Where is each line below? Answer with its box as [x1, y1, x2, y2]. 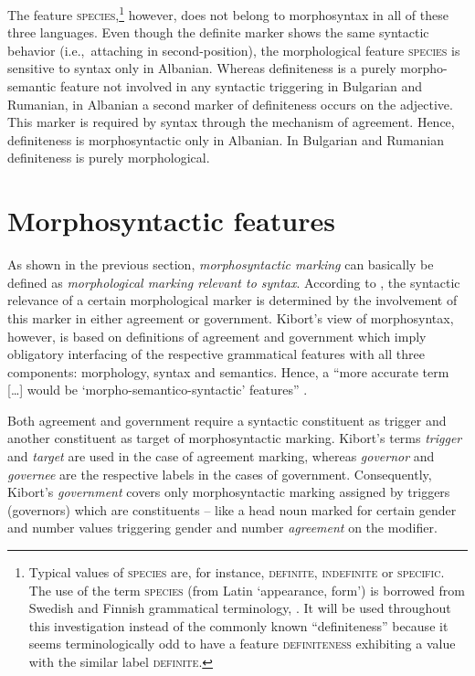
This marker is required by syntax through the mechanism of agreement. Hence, [7, 112, 455, 132]
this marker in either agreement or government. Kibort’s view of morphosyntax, [7, 308, 454, 327]
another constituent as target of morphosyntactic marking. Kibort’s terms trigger [7, 428, 462, 448]
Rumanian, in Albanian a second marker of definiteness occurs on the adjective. [7, 94, 453, 113]
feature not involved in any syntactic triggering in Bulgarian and [60, 77, 422, 96]
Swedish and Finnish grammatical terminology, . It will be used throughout [28, 598, 451, 618]
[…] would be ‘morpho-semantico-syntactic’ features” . [7, 380, 308, 399]
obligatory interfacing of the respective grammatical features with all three [7, 344, 425, 364]
